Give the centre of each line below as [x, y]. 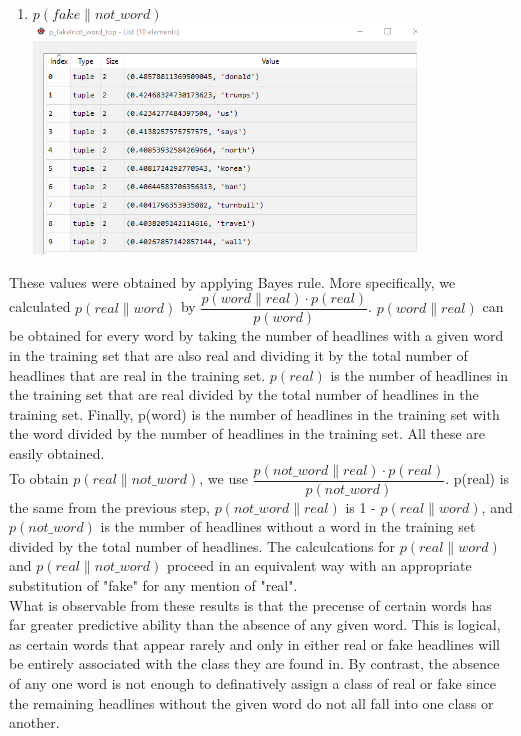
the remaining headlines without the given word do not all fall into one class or [251, 702]
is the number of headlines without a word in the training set [288, 526]
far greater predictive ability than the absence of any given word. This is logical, [255, 624]
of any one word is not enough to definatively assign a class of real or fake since [253, 683]
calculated [40, 306]
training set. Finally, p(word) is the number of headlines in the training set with [254, 413]
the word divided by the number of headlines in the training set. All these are [247, 433]
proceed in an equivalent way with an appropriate [319, 565]
